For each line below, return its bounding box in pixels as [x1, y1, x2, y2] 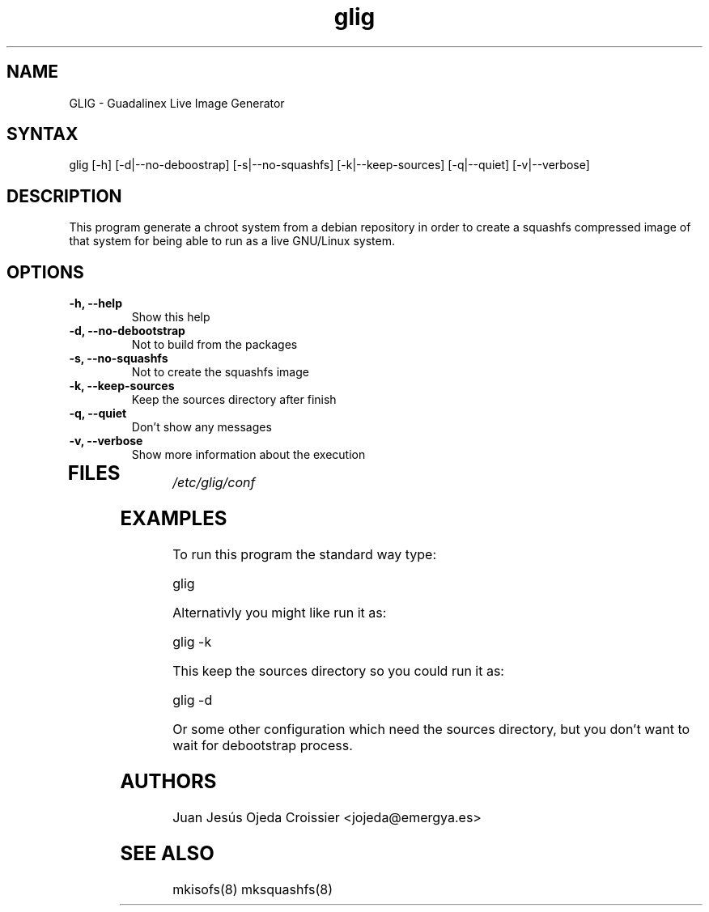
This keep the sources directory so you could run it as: [172, 662, 504, 679]
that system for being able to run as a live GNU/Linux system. [69, 234, 395, 248]
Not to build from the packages [131, 337, 298, 352]
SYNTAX [6, 124, 79, 145]
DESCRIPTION [6, 185, 122, 206]
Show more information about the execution [131, 448, 366, 462]
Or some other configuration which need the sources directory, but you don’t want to [172, 720, 690, 737]
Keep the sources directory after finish [131, 392, 337, 407]
